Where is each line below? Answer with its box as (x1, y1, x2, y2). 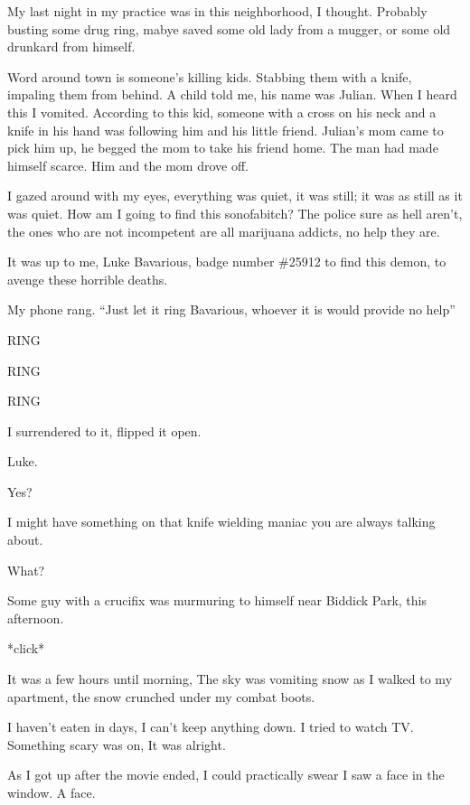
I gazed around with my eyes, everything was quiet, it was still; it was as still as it (7, 186, 463, 205)
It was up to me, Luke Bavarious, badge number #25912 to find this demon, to (7, 252, 446, 271)
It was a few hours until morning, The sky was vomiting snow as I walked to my (7, 669, 453, 688)
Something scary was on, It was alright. (7, 735, 226, 754)
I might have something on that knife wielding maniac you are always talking (7, 512, 436, 531)
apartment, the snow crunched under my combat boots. (7, 687, 315, 706)
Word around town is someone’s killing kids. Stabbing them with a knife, (7, 67, 412, 86)
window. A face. (7, 783, 96, 801)
